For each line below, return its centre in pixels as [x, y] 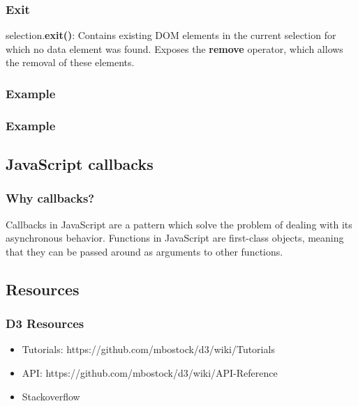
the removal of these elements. [70, 62]
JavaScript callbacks [80, 164]
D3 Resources [45, 323]
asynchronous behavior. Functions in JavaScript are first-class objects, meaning [175, 238]
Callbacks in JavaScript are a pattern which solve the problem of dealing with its [179, 224]
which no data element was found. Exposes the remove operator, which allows [174, 48]
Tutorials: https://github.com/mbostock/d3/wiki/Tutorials [148, 349]
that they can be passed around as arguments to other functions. [144, 251]
